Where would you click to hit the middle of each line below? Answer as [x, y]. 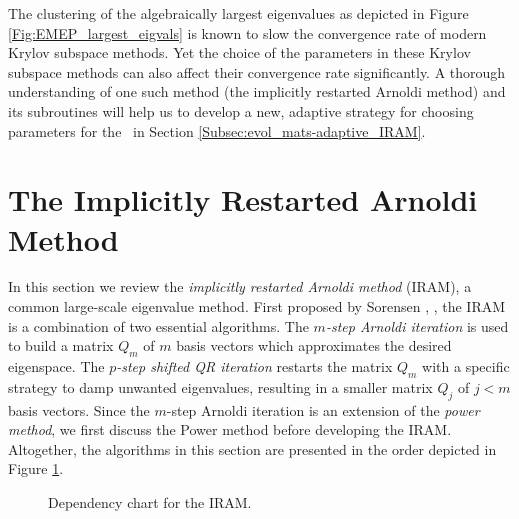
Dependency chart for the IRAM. [150, 502]
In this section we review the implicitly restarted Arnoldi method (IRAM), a [240, 286]
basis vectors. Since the [79, 409]
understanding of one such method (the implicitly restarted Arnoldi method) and [257, 91]
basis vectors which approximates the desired [314, 345]
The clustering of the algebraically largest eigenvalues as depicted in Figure [238, 13]
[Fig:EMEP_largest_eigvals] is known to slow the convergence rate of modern [247, 32]
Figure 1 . [36, 468]
